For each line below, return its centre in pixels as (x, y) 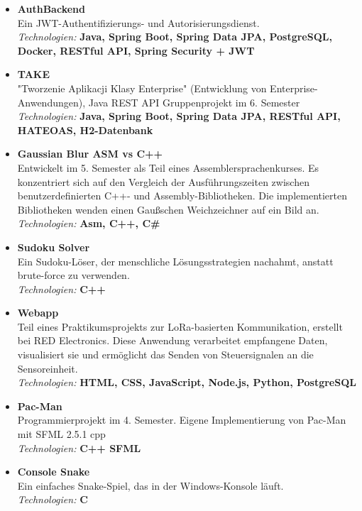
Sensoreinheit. (48, 368)
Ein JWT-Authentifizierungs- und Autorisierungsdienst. (138, 22)
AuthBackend (51, 9)
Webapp (38, 313)
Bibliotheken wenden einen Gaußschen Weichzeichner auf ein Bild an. (168, 209)
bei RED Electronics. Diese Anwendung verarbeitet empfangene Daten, (172, 340)
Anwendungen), (51, 102)
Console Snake (54, 472)
